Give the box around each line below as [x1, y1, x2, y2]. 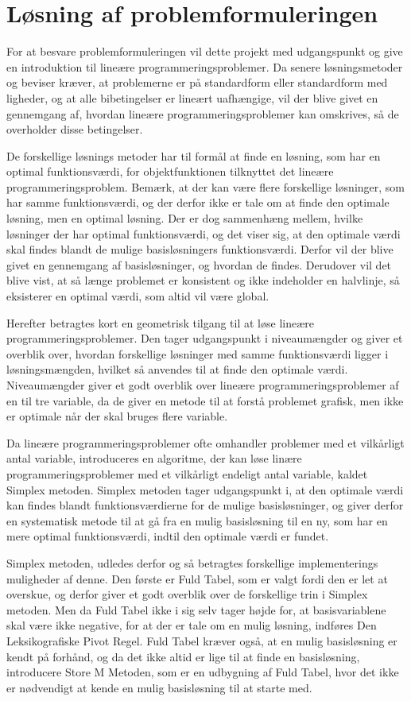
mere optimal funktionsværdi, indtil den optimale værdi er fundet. [6, 528, 329, 544]
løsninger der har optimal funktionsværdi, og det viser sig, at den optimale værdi [6, 225, 401, 242]
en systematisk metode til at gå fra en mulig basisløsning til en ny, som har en [6, 512, 388, 529]
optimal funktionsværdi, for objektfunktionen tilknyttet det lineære [6, 163, 334, 180]
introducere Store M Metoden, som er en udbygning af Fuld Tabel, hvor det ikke [6, 664, 399, 680]
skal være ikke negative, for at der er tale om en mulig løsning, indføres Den [6, 617, 377, 633]
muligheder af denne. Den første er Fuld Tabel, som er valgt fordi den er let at [6, 570, 388, 587]
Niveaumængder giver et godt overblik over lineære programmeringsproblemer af [6, 377, 399, 393]
